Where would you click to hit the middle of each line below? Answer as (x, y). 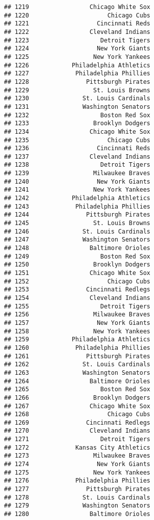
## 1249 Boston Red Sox (77, 256)
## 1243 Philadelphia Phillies (77, 206)
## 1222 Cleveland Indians (77, 32)
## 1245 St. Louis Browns (77, 223)
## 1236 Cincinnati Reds (77, 148)
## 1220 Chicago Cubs (77, 15)
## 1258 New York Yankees (77, 331)
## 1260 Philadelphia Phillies (77, 348)
